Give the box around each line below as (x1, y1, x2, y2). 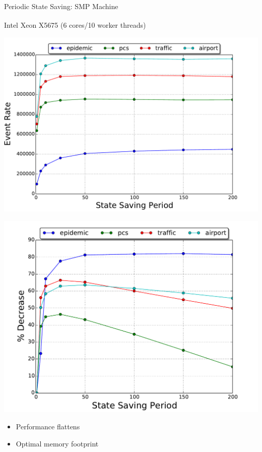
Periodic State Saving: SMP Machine (4, 1, 118, 11)
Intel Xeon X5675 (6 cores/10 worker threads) (4, 20, 146, 30)
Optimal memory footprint (16, 438, 99, 448)
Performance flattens (16, 421, 80, 432)
